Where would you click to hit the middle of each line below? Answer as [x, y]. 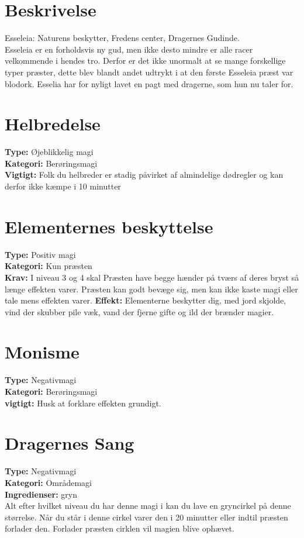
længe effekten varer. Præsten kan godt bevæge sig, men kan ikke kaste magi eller [151, 289]
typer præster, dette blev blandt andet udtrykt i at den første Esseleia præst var [149, 72]
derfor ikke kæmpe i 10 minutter [63, 186]
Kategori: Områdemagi [49, 482]
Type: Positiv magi [40, 254]
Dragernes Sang [70, 443]
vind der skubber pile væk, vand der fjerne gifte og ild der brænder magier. [139, 311]
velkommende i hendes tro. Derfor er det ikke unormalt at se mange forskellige [145, 61]
